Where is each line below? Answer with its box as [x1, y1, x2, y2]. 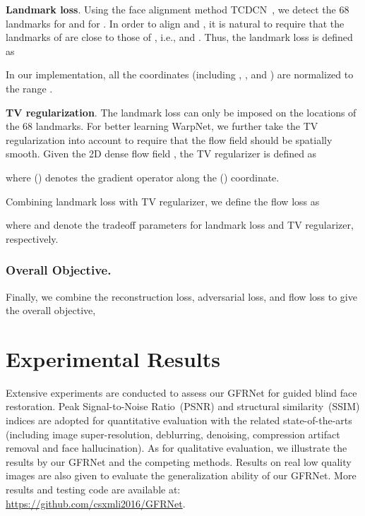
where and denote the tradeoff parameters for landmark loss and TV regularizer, [6, 217, 354, 232]
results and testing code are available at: [6, 482, 181, 496]
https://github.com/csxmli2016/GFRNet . [6, 496, 186, 510]
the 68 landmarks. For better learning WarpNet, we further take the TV [6, 119, 318, 133]
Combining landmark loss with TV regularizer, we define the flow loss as [6, 193, 320, 208]
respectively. [6, 231, 59, 246]
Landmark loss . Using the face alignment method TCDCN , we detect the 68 [6, 2, 349, 16]
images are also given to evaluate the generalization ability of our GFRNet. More [6, 468, 357, 483]
